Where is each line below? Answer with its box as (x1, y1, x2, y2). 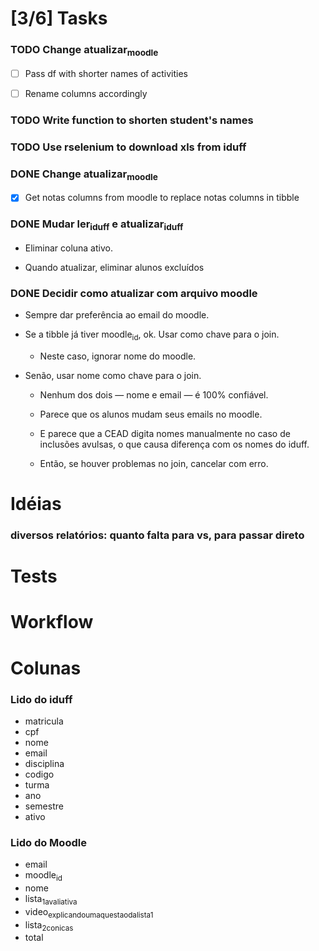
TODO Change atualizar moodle (10, 43, 159, 59)
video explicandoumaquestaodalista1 (24, 905, 154, 920)
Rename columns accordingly (24, 87, 148, 99)
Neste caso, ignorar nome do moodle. (39, 350, 197, 362)
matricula (24, 715, 64, 727)
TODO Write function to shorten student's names (10, 113, 254, 127)
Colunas (10, 657, 82, 679)
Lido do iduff (10, 692, 73, 706)
